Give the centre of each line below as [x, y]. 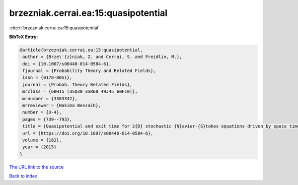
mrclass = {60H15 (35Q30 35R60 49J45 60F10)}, [80, 92]
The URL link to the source [37, 167]
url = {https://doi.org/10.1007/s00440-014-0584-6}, [88, 133]
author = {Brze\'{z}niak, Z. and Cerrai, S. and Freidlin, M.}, [102, 57]
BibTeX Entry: [24, 37]
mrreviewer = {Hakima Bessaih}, [62, 106]
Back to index [23, 176]
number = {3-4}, [42, 112]
